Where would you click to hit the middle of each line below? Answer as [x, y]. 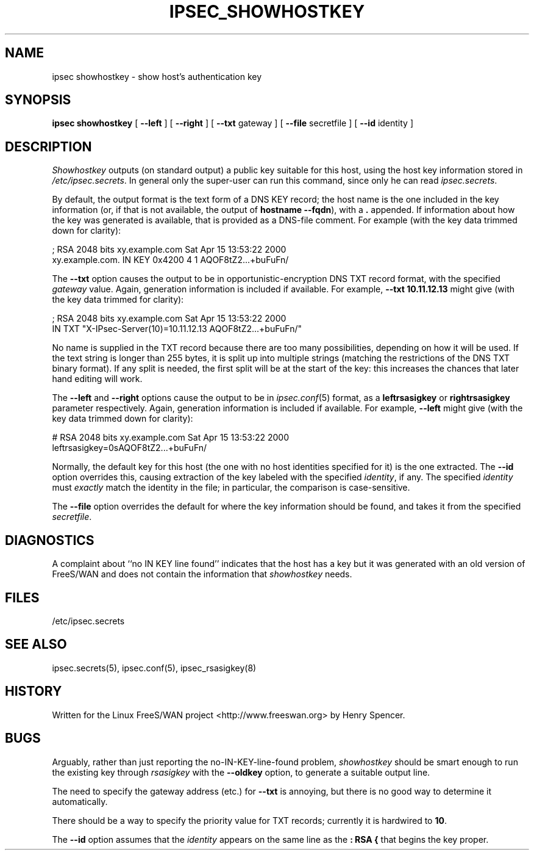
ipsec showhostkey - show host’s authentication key [157, 76]
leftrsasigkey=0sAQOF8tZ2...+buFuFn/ [130, 448]
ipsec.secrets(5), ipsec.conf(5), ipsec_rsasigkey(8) [154, 668]
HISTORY [34, 691]
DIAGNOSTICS [50, 540]
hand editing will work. [97, 379]
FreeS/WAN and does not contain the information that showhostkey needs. [202, 574]
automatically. [80, 801]
